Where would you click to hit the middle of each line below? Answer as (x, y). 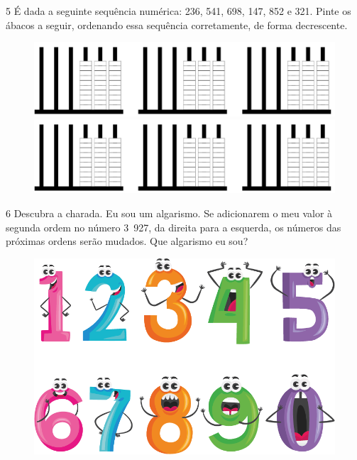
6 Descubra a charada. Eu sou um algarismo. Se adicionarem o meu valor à (169, 213)
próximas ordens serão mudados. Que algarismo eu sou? (127, 241)
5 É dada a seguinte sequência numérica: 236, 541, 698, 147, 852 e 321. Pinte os (178, 11)
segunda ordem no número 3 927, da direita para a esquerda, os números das (174, 227)
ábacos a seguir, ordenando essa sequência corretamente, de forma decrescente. (177, 24)
